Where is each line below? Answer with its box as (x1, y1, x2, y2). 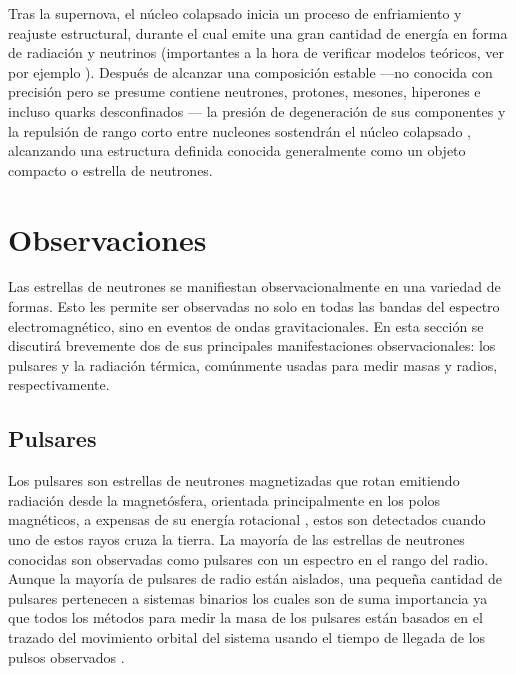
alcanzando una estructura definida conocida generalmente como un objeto (8, 140, 466, 161)
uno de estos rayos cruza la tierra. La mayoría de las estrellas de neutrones (8, 529, 465, 550)
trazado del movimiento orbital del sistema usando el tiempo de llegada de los (8, 626, 486, 647)
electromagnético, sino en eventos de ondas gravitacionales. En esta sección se (8, 315, 484, 336)
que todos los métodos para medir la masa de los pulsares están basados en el (8, 607, 483, 628)
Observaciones (8, 218, 207, 259)
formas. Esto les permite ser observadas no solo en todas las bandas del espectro (8, 296, 500, 317)
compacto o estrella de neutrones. (8, 159, 213, 180)
